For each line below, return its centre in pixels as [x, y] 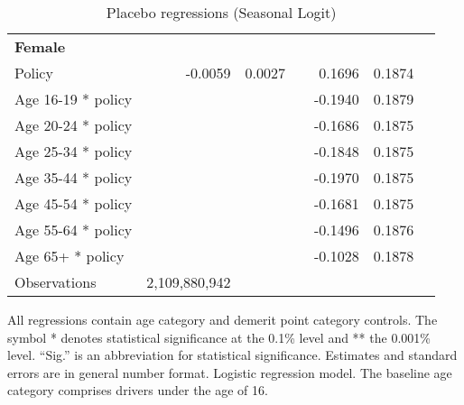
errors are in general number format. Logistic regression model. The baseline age [230, 372]
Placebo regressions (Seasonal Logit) [221, 12]
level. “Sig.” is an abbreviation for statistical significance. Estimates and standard [232, 355]
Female [40, 46]
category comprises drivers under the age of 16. [138, 390]
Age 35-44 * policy [74, 177]
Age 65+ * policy [70, 256]
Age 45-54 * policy [74, 203]
